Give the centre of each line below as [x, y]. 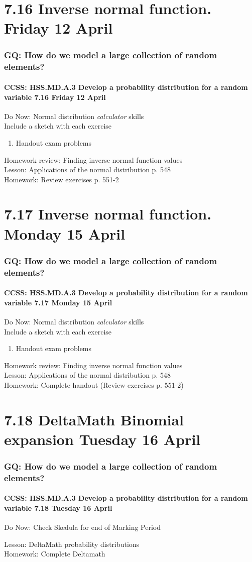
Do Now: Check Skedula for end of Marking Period [83, 527]
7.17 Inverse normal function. [108, 214]
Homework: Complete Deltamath [55, 554]
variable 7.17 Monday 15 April [58, 302]
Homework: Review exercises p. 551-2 [61, 179]
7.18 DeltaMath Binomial [94, 419]
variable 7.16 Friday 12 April [55, 97]
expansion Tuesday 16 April [102, 439]
